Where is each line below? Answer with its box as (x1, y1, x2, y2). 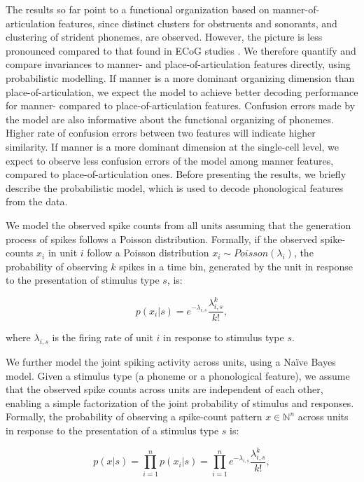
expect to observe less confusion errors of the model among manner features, (6, 153, 334, 167)
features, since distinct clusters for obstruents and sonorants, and (58, 15, 337, 30)
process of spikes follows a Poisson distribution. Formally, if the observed (6, 231, 318, 246)
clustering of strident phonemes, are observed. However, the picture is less (6, 29, 323, 44)
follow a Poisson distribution (87, 245, 209, 260)
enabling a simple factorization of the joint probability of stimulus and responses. (6, 395, 354, 410)
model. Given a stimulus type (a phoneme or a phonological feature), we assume (6, 368, 350, 383)
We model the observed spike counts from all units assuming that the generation (6, 217, 351, 232)
